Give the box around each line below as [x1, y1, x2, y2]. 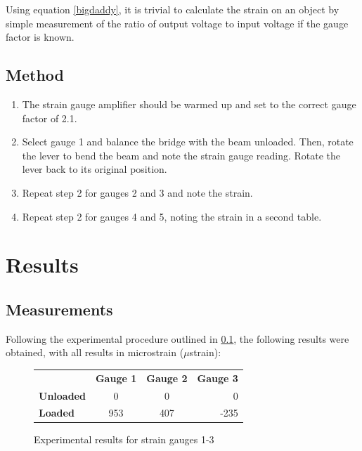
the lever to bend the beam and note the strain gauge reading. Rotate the [22, 148, 341, 162]
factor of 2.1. [22, 110, 77, 125]
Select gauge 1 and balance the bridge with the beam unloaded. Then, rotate [22, 134, 354, 149]
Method [6, 64, 64, 86]
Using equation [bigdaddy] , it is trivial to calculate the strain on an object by [6, 2, 340, 16]
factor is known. [6, 30, 75, 44]
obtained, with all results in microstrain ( [6, 345, 184, 360]
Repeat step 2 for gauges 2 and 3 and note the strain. [22, 185, 253, 200]
